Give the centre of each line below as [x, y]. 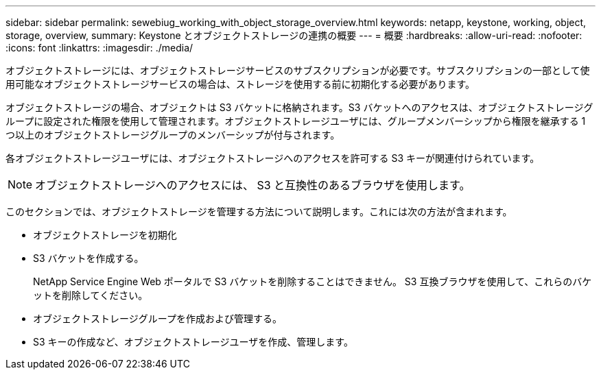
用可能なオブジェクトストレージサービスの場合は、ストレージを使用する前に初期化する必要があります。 [240, 84]
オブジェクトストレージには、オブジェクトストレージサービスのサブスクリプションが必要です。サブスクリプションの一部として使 [298, 70]
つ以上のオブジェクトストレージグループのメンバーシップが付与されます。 [173, 135]
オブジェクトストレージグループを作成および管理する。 [157, 318]
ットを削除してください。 [91, 295]
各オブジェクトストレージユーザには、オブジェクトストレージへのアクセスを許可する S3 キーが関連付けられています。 [273, 158]
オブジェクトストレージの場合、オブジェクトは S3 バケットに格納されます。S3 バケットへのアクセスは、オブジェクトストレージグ [299, 107]
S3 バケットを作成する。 [89, 258]
